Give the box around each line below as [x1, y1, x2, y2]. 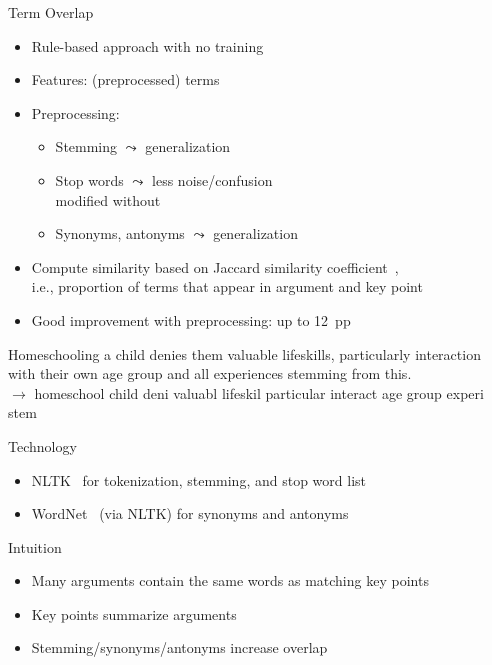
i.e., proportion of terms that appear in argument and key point [31, 276, 423, 297]
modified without [55, 189, 161, 210]
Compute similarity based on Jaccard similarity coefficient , [31, 256, 399, 277]
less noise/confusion [152, 169, 273, 190]
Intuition [8, 536, 62, 557]
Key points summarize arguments [31, 603, 237, 624]
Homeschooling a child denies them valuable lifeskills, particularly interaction [8, 343, 481, 364]
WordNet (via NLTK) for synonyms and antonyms [31, 503, 349, 524]
